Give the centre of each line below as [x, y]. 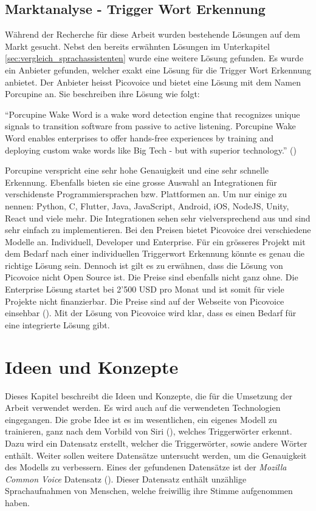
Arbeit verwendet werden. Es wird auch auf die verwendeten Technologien [143, 408]
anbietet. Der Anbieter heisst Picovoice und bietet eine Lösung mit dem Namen [153, 82]
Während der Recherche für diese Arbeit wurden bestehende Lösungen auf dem [153, 34]
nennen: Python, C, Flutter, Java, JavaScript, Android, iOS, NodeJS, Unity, [147, 205]
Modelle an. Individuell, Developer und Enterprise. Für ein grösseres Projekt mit [155, 241]
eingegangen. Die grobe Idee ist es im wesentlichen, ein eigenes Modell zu [141, 419]
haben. [17, 502]
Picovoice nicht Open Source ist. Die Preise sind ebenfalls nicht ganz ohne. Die [152, 277]
